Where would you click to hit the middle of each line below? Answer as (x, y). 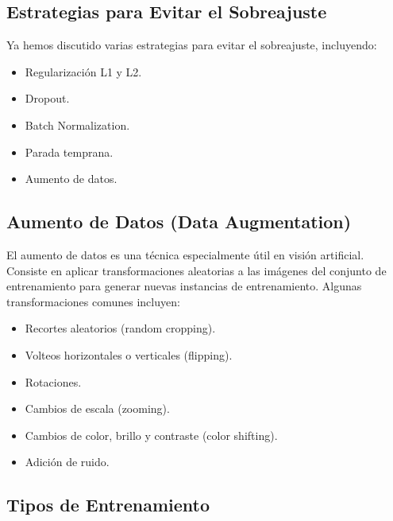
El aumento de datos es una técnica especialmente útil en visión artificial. (185, 254)
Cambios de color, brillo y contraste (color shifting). (151, 435)
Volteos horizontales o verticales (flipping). (129, 354)
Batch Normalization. (77, 124)
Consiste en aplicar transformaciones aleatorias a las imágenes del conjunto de (196, 270)
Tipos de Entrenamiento (108, 505)
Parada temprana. (69, 152)
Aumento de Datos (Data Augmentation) (179, 222)
